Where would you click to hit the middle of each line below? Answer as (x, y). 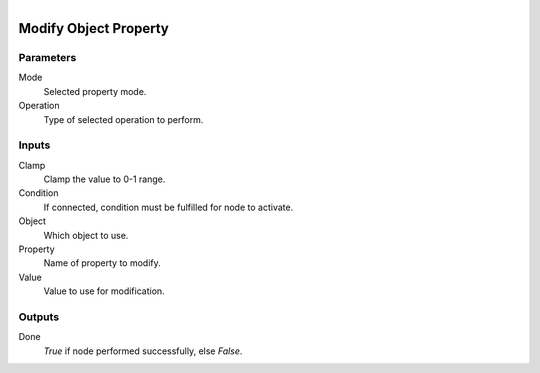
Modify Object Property (94, 28)
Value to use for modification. (104, 291)
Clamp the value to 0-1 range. (104, 179)
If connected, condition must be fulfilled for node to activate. (168, 207)
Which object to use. (86, 235)
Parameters (47, 57)
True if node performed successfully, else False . (143, 351)
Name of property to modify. (102, 263)
